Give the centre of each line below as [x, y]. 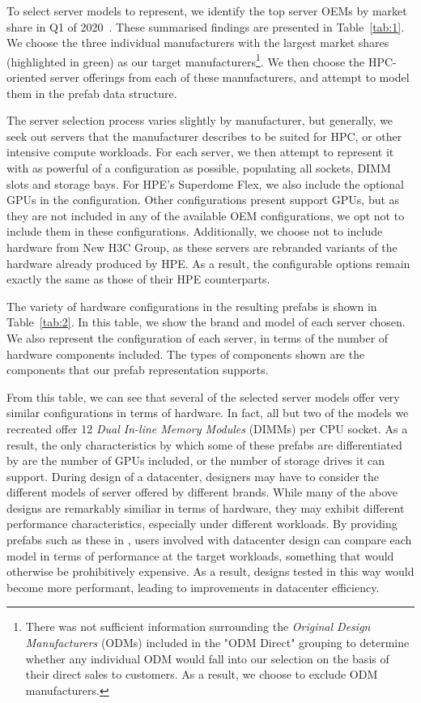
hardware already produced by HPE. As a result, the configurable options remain [208, 263]
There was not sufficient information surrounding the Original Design [198, 626]
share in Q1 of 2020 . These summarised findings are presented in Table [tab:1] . [206, 26]
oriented [27, 77]
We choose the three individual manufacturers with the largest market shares [198, 43]
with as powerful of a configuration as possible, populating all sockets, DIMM [199, 168]
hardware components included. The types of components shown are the [186, 354]
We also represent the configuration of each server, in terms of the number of [198, 337]
